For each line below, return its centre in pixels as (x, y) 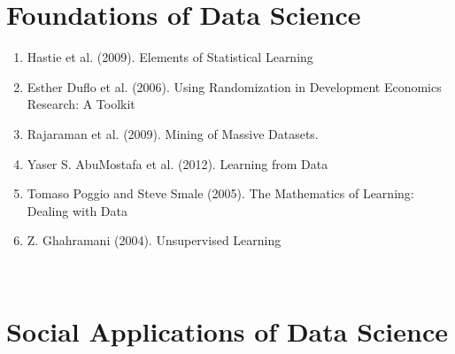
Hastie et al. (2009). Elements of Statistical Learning (170, 57)
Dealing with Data (77, 210)
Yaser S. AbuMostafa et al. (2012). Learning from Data (177, 163)
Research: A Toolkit (81, 104)
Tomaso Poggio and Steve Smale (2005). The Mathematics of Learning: (220, 193)
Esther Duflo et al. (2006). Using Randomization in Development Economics (234, 86)
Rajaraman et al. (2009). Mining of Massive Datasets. (173, 133)
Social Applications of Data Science (227, 331)
